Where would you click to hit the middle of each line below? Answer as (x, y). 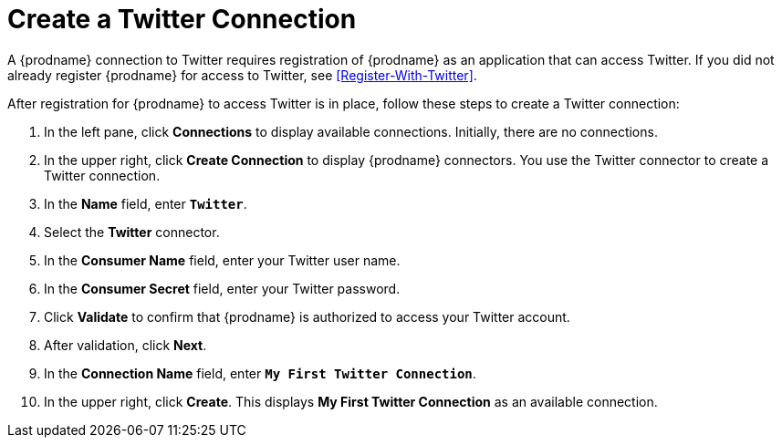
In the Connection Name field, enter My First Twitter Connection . (260, 373)
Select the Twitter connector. (132, 232)
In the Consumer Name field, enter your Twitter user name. (222, 260)
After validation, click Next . (125, 345)
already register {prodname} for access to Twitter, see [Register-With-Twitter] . (242, 75)
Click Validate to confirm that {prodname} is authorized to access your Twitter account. (307, 316)
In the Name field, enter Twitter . (146, 203)
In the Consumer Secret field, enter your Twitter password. (222, 288)
